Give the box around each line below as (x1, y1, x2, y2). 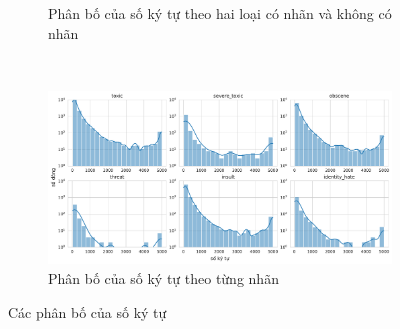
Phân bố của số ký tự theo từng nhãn (48, 268, 279, 289)
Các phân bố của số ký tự (8, 301, 167, 322)
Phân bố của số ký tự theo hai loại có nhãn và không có (48, 3, 392, 23)
